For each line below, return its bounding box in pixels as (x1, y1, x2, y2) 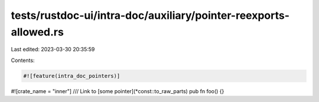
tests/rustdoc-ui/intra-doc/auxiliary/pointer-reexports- (11, 9, 289, 22)
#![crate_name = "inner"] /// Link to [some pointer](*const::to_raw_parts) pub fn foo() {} (11, 87, 224, 94)
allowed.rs (11, 25, 64, 38)
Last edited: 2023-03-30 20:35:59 (11, 46, 95, 53)
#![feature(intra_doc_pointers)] (23, 73, 121, 79)
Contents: (11, 57, 35, 64)
